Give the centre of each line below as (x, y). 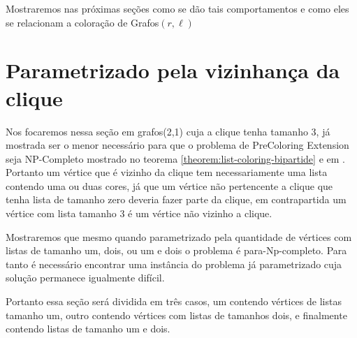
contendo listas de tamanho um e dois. (88, 329)
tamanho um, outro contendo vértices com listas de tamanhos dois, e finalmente (176, 315)
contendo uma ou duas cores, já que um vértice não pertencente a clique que (169, 185)
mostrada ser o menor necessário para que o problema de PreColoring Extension (177, 145)
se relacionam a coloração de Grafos (82, 22)
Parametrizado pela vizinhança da (173, 70)
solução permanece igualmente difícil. (85, 278)
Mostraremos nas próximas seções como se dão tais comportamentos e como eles (177, 8)
